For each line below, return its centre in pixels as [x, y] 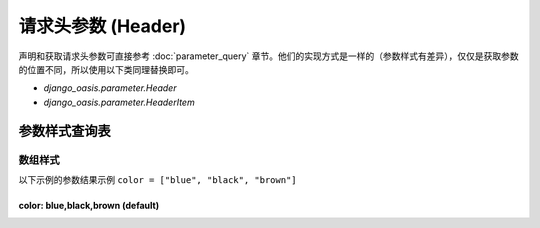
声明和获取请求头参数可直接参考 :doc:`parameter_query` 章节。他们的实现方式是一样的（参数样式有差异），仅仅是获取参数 [268, 56]
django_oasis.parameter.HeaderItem [119, 102]
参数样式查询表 [64, 130]
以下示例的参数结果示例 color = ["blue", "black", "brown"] [157, 179]
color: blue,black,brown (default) [89, 205]
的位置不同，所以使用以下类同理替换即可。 [106, 69]
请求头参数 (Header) [102, 26]
